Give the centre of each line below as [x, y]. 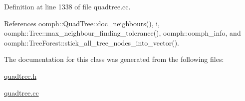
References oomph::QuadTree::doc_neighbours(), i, [82, 23]
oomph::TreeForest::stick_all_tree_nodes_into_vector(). [92, 42]
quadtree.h [20, 76]
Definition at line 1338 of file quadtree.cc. [67, 6]
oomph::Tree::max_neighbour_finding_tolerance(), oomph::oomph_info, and [122, 33]
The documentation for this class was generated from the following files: [114, 59]
